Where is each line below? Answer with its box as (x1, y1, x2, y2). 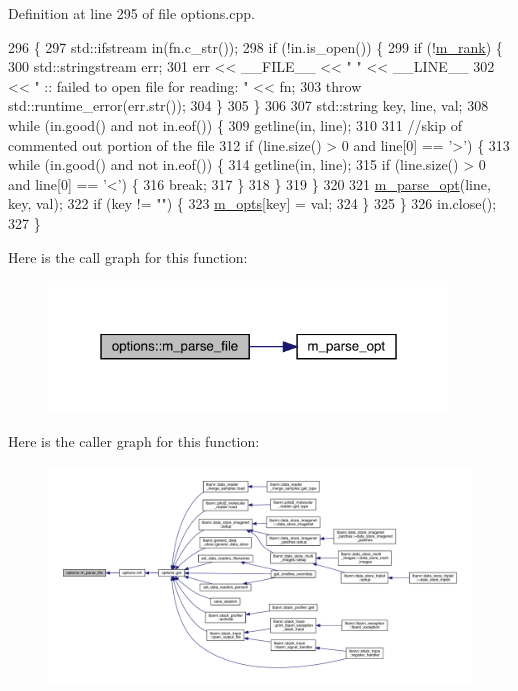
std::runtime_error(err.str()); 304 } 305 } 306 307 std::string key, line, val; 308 (8, 95, 489, 116)
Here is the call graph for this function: (8, 246, 248, 267)
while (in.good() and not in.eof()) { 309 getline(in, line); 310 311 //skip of (8, 114, 462, 135)
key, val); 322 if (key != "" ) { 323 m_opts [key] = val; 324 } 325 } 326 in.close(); (8, 193, 497, 214)
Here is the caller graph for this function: (8, 431, 260, 451)
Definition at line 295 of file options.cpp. (8, 3, 255, 23)
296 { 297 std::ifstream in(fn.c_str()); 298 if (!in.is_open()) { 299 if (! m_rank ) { (8, 36, 503, 57)
